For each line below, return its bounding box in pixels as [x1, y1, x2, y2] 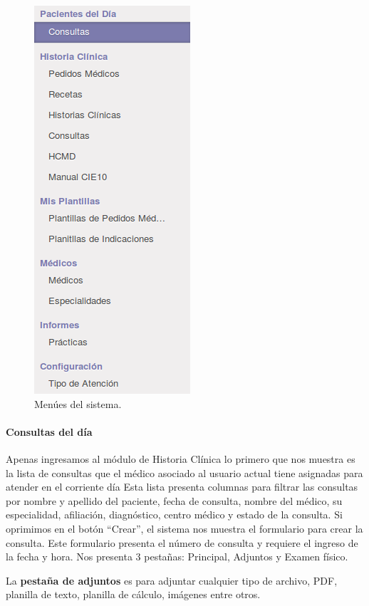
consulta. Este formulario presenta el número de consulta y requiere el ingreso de [6, 535, 358, 550]
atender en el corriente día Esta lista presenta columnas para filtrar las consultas [6, 479, 358, 494]
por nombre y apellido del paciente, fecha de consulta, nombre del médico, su [6, 493, 343, 508]
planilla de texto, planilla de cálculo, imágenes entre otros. [6, 587, 261, 602]
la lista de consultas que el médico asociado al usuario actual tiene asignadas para [6, 465, 363, 480]
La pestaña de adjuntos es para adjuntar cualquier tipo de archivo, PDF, [6, 573, 338, 587]
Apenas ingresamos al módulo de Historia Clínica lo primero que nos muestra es [6, 451, 355, 466]
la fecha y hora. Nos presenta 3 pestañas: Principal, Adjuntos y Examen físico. [6, 549, 348, 564]
